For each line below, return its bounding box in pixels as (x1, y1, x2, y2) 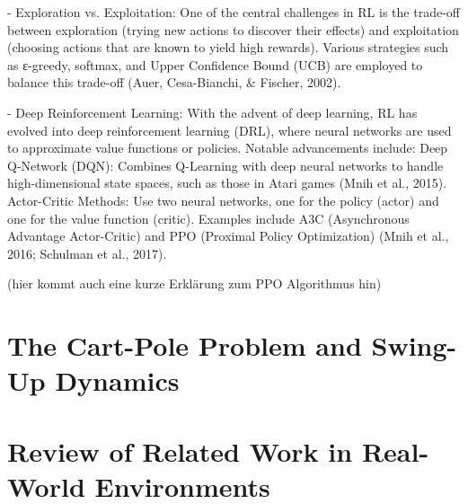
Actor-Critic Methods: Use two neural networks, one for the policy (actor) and (7, 190, 439, 209)
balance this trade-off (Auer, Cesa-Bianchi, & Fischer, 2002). (7, 73, 341, 92)
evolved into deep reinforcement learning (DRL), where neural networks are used (7, 120, 452, 139)
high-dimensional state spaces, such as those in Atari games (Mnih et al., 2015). (7, 173, 447, 192)
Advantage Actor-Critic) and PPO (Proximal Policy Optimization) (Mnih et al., (7, 226, 449, 245)
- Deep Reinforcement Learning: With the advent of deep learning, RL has (7, 102, 418, 121)
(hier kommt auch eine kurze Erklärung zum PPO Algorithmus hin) (7, 274, 382, 293)
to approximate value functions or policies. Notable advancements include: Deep (7, 138, 448, 157)
